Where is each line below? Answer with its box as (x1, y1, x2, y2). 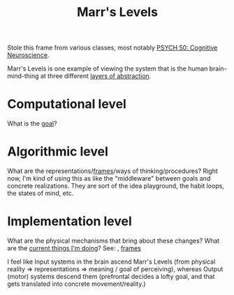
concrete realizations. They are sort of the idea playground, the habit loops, (7, 182, 225, 190)
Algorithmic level (7, 144, 108, 160)
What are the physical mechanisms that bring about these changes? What (7, 236, 220, 245)
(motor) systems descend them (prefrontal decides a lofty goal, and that (7, 273, 215, 280)
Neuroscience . (7, 51, 50, 59)
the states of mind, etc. (7, 189, 74, 197)
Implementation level (7, 213, 133, 229)
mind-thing (7, 72, 40, 80)
